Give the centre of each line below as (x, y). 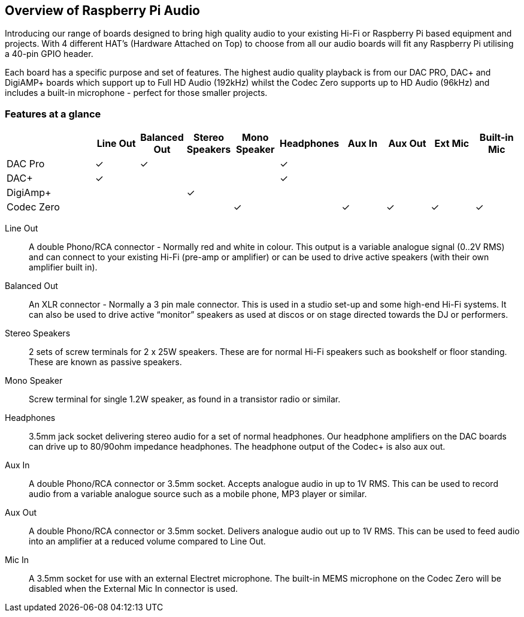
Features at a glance (53, 114)
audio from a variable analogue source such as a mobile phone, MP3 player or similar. (198, 494)
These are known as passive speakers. (105, 362)
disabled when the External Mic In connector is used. (134, 589)
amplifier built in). (63, 267)
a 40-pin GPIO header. (49, 54)
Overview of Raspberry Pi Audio (102, 10)
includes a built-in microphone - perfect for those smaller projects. (136, 93)
